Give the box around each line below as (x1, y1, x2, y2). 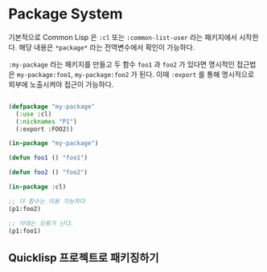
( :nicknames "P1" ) (15, 117, 78, 125)
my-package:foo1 (16, 71, 72, 79)
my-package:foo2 (75, 71, 129, 79)
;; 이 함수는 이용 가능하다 (8, 197, 86, 205)
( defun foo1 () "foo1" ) (8, 154, 88, 162)
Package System (8, 5, 123, 23)
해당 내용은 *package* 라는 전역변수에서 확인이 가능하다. (18, 42, 195, 52)
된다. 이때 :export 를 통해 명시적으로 (139, 69, 255, 79)
